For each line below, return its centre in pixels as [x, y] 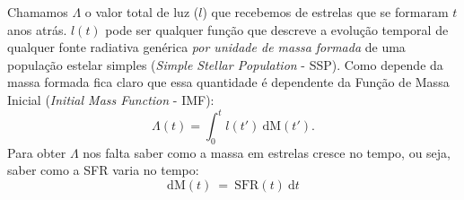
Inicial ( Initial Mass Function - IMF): [111, 99]
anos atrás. [37, 29]
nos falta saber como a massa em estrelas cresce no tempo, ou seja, [267, 152]
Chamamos [38, 12]
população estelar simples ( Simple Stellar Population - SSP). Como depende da [225, 64]
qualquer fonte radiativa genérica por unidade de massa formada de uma [206, 47]
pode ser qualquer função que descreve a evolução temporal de [277, 29]
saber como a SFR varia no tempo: [103, 170]
